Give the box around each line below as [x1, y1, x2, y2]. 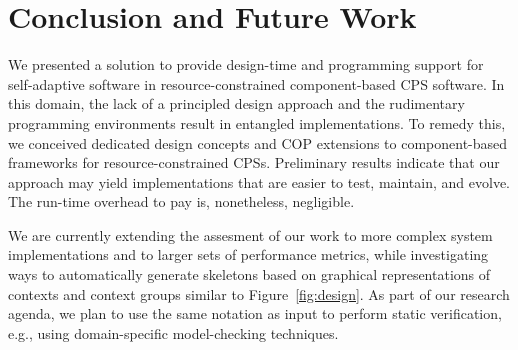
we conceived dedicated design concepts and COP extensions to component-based [8, 132, 508, 153]
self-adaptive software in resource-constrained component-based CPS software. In [8, 73, 505, 94]
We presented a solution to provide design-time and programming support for [8, 54, 484, 75]
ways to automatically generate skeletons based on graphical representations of [8, 264, 491, 285]
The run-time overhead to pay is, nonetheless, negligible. [8, 191, 355, 212]
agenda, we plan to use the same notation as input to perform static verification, [8, 303, 502, 324]
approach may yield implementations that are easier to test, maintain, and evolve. [8, 171, 510, 192]
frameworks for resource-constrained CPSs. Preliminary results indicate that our [8, 152, 500, 173]
